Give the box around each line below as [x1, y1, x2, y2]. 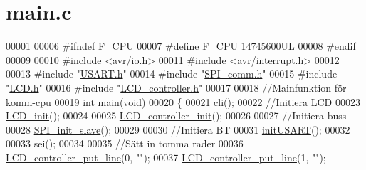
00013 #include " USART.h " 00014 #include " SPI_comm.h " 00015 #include [6, 66, 338, 81]
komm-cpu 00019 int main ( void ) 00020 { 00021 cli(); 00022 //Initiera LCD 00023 [6, 94, 360, 109]
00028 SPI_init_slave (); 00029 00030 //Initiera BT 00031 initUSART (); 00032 [6, 122, 350, 137]
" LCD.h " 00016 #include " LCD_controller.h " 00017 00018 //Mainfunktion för [6, 80, 347, 95]
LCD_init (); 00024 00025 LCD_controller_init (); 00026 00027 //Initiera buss [6, 108, 347, 123]
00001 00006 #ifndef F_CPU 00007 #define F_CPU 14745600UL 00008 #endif [6, 38, 356, 53]
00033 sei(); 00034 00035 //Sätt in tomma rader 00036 [6, 136, 244, 151]
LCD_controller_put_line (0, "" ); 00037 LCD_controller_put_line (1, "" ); [6, 149, 326, 164]
